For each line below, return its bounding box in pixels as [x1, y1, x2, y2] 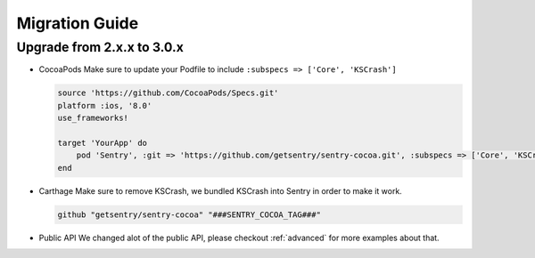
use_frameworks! [57, 113, 129, 124]
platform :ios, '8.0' [57, 101, 152, 110]
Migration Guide [16, 13, 139, 33]
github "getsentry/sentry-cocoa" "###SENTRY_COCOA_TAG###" [57, 209, 321, 220]
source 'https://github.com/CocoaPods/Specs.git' [57, 88, 279, 98]
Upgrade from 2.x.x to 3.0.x [16, 39, 185, 55]
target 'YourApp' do [57, 138, 147, 148]
